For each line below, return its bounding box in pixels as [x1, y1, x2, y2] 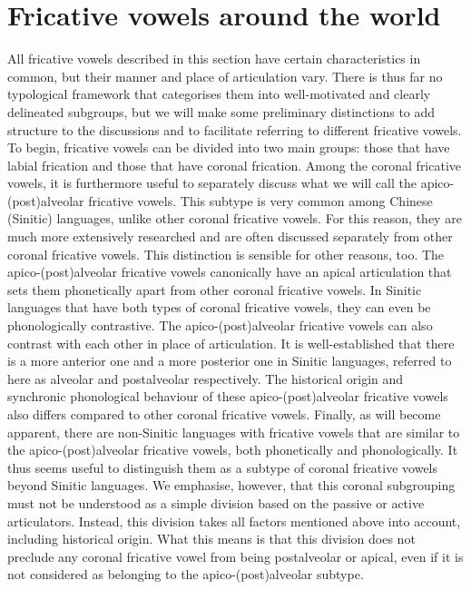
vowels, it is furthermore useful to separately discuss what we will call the [7, 173, 417, 192]
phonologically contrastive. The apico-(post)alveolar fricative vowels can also [7, 316, 433, 335]
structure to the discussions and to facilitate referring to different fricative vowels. [7, 120, 462, 139]
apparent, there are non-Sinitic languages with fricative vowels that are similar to [7, 422, 460, 441]
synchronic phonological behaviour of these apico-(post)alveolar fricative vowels [7, 387, 448, 406]
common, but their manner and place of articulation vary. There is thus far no [7, 66, 443, 85]
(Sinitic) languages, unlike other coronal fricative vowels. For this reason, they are [7, 209, 462, 228]
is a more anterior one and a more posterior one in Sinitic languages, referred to [7, 351, 452, 370]
